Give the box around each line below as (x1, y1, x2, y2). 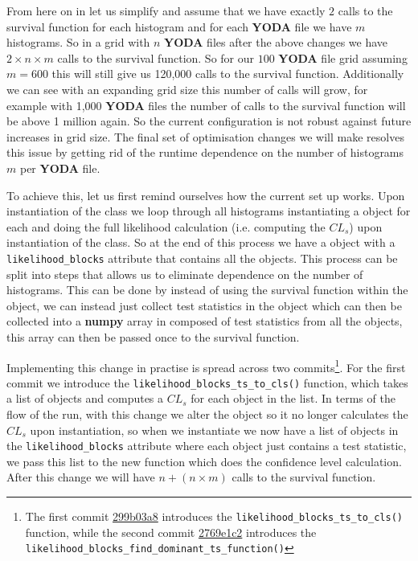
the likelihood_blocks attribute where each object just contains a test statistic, (6, 437, 407, 454)
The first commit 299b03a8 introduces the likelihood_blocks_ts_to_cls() (25, 508, 403, 525)
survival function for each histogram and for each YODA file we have (6, 18, 352, 35)
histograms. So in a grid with (6, 34, 150, 51)
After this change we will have (6, 469, 155, 485)
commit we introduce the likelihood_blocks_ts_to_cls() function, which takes (6, 374, 408, 391)
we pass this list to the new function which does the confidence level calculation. (6, 452, 402, 469)
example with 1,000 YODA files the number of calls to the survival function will (6, 96, 406, 113)
